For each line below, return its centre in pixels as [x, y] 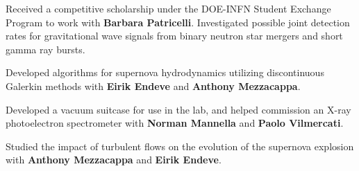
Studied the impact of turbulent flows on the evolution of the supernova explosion [180, 146]
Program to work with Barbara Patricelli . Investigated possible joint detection [178, 22]
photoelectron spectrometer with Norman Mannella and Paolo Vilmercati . [175, 123]
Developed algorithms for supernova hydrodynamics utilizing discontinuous [165, 72]
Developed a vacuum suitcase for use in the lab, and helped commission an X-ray [178, 109]
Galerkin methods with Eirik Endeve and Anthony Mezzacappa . [153, 85]
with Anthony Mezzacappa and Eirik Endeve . [114, 160]
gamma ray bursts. [45, 49]
